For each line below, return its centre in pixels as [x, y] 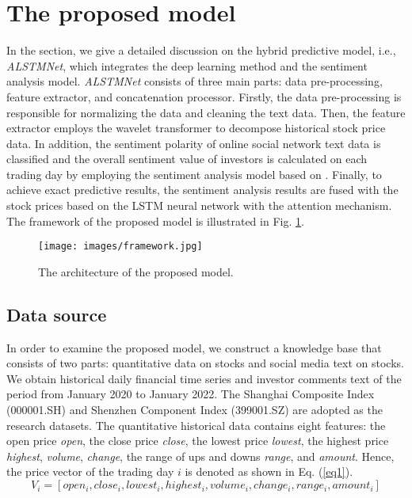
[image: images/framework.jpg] [120, 247]
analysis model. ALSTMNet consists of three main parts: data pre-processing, [195, 81]
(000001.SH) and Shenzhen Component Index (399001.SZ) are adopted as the [195, 410]
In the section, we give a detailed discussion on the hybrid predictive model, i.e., [201, 50]
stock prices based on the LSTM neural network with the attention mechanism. [199, 205]
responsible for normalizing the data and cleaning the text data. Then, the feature [206, 112]
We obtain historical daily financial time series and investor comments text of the [204, 378]
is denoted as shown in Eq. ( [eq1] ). [269, 471]
